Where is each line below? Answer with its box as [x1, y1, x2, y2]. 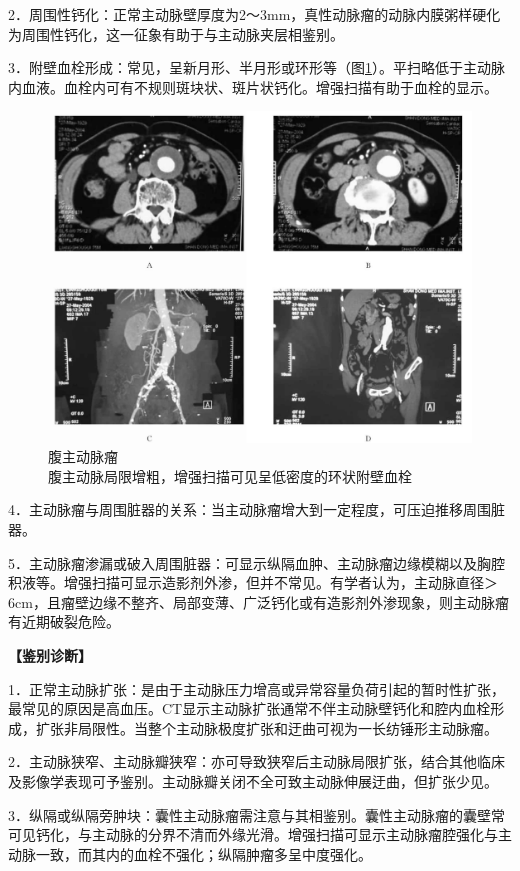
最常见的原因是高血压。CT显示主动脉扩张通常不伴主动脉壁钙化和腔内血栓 [8, 698, 491, 719]
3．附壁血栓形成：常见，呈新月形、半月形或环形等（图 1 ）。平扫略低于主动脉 [8, 57, 505, 78]
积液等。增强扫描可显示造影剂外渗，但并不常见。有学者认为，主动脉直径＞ [8, 572, 498, 593]
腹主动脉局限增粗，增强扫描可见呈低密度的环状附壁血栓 [48, 465, 412, 486]
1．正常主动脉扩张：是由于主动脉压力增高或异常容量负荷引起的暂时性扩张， [8, 678, 505, 699]
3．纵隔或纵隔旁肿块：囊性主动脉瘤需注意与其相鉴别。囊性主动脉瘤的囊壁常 [8, 804, 505, 825]
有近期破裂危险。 [8, 611, 120, 632]
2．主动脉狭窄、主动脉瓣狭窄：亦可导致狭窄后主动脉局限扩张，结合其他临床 [8, 751, 505, 772]
